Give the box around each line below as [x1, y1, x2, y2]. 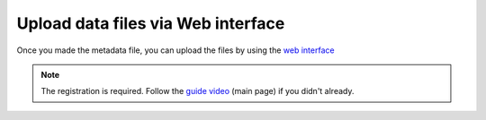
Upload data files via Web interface [16, 13, 285, 33]
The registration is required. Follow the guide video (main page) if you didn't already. [40, 86, 355, 97]
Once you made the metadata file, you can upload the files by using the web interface [16, 45, 335, 56]
